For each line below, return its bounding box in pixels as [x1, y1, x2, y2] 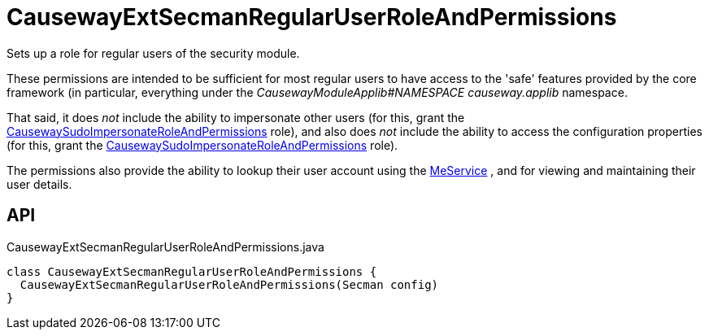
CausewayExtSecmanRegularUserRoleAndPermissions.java [7, 239, 324, 254]
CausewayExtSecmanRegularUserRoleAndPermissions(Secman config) [20, 277, 439, 291]
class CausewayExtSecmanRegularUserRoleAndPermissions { [7, 264, 377, 278]
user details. [7, 177, 72, 191]
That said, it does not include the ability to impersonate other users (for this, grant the [7, 110, 465, 124]
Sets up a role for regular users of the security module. [7, 46, 300, 60]
